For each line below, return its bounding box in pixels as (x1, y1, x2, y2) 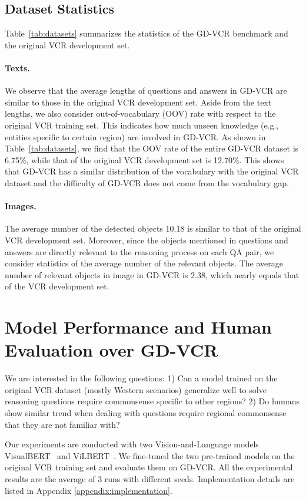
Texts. (5, 61, 30, 74)
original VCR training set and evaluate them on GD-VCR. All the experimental (5, 461, 293, 473)
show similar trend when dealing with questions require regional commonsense (5, 406, 287, 418)
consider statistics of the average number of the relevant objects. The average (5, 257, 284, 269)
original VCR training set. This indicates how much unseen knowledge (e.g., (5, 118, 279, 131)
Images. (5, 200, 36, 212)
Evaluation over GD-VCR (5, 338, 218, 362)
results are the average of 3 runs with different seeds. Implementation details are (5, 472, 295, 484)
